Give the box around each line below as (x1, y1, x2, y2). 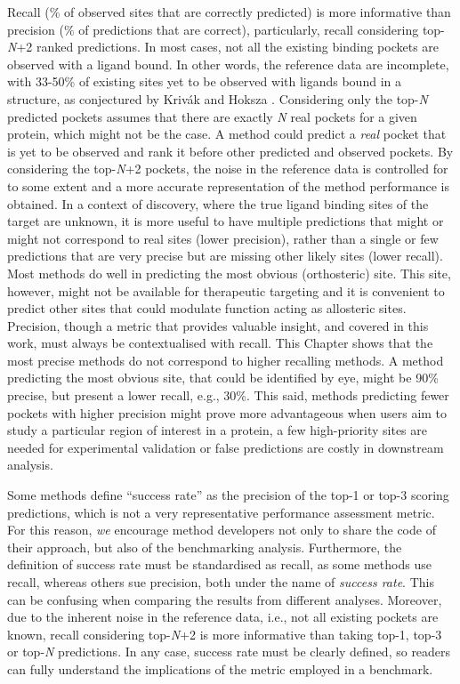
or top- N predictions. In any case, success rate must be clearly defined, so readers (7, 642, 451, 661)
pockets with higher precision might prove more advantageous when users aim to (7, 403, 448, 422)
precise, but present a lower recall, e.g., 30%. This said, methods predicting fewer (7, 386, 449, 405)
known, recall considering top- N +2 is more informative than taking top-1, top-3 (7, 624, 442, 643)
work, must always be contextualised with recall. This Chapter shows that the (7, 334, 433, 352)
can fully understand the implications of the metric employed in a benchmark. (7, 659, 433, 678)
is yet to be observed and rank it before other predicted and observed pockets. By (7, 141, 454, 160)
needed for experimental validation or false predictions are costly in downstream (7, 438, 444, 456)
